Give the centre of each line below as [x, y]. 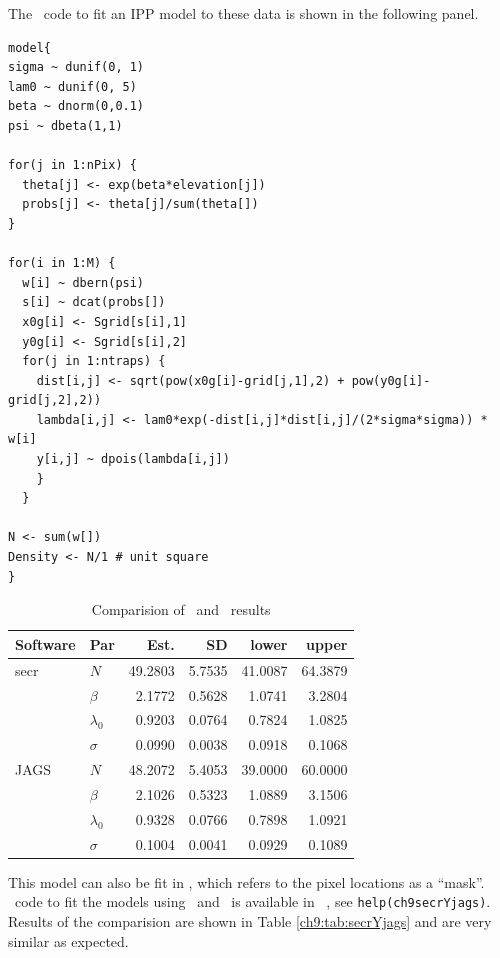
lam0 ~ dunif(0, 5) [72, 86]
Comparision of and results [181, 609]
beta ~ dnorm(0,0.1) [76, 106]
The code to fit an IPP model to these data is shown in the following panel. [243, 13]
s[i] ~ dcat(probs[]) [94, 302]
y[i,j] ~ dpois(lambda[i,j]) [133, 459]
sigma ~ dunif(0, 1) [76, 67]
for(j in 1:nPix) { [72, 165]
